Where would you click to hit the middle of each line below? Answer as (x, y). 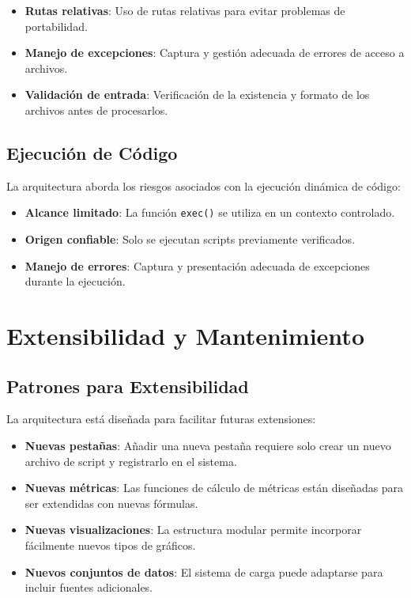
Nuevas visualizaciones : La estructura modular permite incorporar (193, 530)
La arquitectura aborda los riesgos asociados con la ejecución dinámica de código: (204, 185)
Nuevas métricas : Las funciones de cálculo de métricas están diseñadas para (214, 488)
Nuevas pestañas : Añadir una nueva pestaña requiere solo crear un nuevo (208, 445)
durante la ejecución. (75, 281)
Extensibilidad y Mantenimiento (185, 335)
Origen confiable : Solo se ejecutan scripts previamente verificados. (190, 239)
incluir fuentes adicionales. (89, 587)
